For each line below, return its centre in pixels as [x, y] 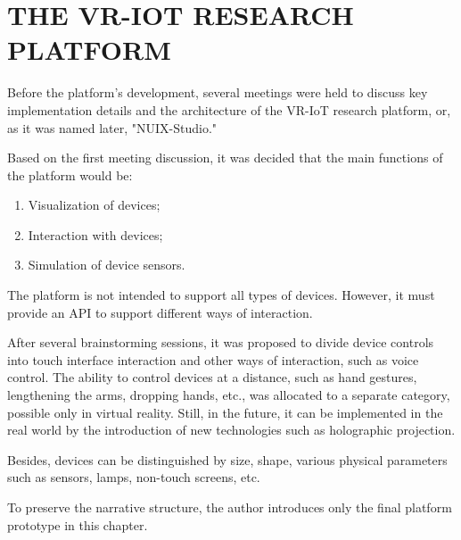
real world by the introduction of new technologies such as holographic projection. [231, 430]
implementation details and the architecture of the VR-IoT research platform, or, [229, 109]
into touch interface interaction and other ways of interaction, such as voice [213, 359]
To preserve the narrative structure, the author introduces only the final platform [230, 507]
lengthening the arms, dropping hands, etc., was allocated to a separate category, [229, 395]
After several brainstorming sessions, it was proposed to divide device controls [221, 342]
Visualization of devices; [94, 205]
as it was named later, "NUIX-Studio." [112, 127]
